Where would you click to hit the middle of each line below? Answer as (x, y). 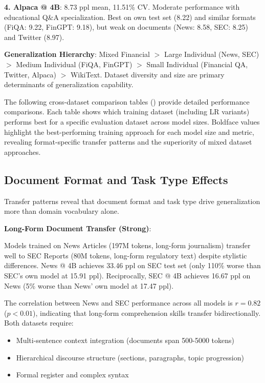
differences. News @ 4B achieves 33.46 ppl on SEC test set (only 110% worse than (132, 265)
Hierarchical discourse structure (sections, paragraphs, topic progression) (130, 357)
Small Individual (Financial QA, (197, 64)
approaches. (23, 152)
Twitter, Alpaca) (30, 74)
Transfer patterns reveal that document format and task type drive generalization (132, 201)
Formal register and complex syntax (72, 375)
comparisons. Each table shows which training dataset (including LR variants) (127, 112)
